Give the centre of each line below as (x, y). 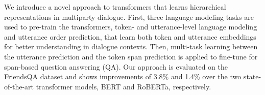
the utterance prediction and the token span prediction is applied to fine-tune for (131, 56)
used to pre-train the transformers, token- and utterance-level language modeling (131, 27)
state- (252, 76)
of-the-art (19, 86)
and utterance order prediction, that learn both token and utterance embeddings (130, 36)
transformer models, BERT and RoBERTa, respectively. (124, 86)
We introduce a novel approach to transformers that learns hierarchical (115, 7)
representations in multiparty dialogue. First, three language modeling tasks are (129, 17)
